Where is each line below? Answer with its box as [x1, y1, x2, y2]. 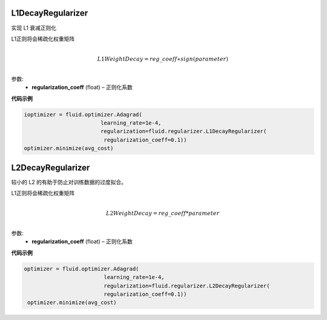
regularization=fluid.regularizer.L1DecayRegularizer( [100, 128, 267, 135]
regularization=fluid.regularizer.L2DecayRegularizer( [104, 282, 270, 289]
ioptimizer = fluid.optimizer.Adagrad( [24, 111, 142, 118]
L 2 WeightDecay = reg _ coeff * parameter [106, 210, 220, 217]
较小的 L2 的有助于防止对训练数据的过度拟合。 [11, 178, 127, 186]
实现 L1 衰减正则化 [11, 24, 57, 31]
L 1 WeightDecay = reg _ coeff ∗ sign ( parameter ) [97, 56, 228, 63]
